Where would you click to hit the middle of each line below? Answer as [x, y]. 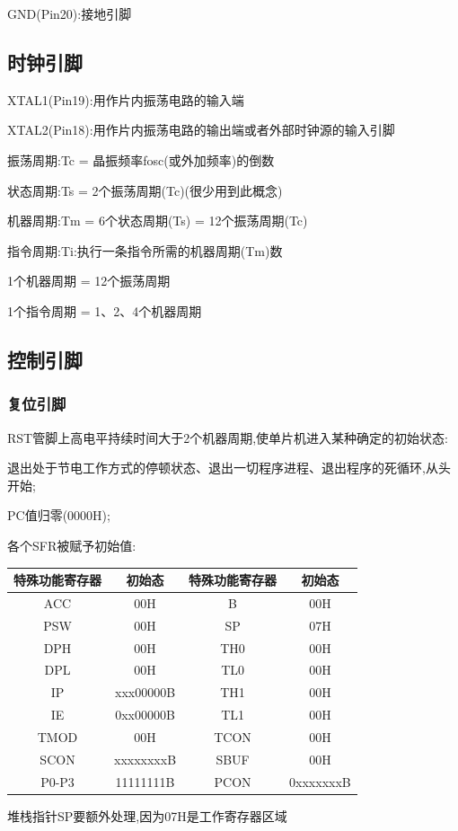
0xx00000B [145, 715]
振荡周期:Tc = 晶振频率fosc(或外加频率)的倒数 [141, 159]
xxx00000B [145, 692]
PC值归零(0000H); [59, 515]
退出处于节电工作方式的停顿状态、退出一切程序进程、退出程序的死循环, [216, 468]
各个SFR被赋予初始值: [72, 545]
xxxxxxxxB [145, 759]
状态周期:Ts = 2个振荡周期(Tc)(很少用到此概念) [145, 190]
